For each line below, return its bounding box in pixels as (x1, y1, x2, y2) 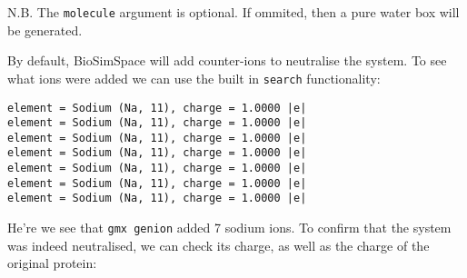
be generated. (7, 20, 83, 39)
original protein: (7, 253, 97, 273)
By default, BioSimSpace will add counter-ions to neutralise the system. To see (7, 51, 447, 70)
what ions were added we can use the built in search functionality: (7, 68, 381, 87)
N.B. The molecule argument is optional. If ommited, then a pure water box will (7, 3, 460, 21)
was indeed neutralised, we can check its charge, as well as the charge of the (7, 235, 430, 254)
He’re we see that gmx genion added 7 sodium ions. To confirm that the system (7, 218, 452, 237)
